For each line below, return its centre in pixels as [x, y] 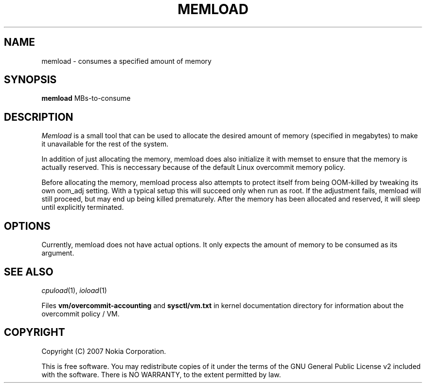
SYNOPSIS [30, 80]
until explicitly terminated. [83, 207]
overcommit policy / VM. [80, 313]
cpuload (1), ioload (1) [74, 290]
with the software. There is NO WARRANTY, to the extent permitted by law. [161, 374]
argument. [58, 253]
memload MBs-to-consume [86, 98]
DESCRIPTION [39, 117]
